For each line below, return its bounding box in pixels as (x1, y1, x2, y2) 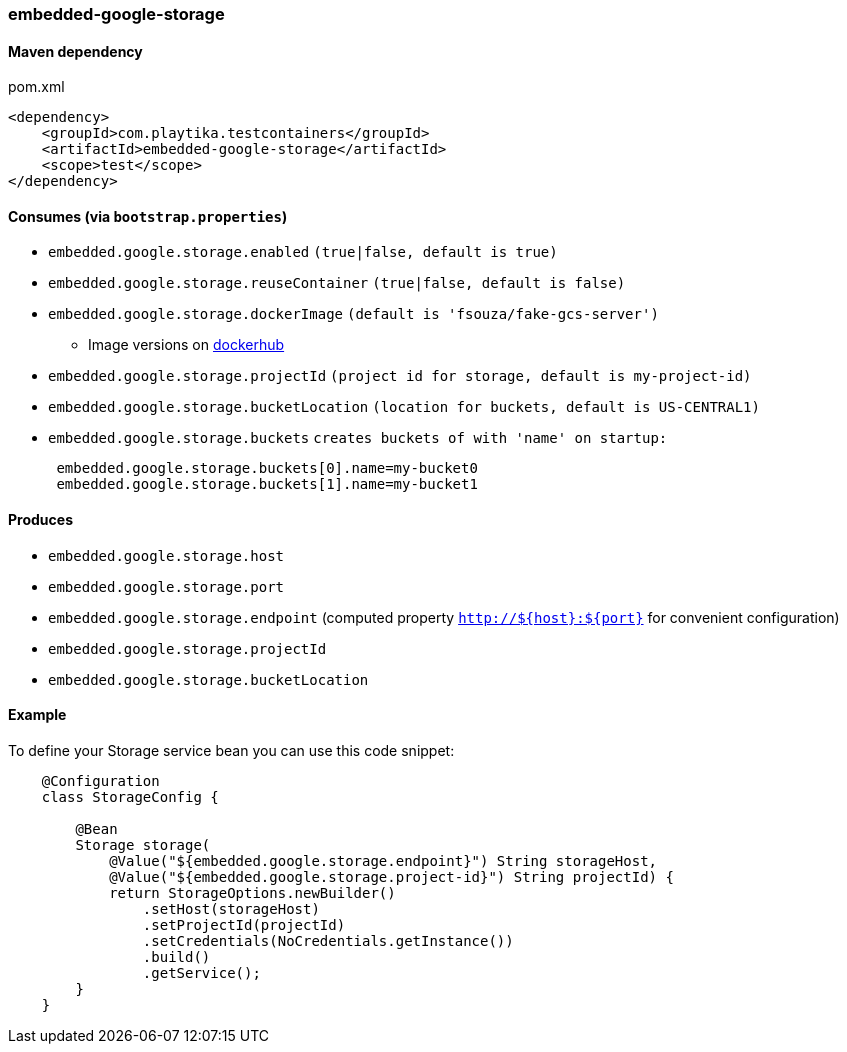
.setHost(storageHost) (142, 900, 320, 917)
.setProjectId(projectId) (142, 916, 346, 933)
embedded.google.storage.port (48, 578, 285, 595)
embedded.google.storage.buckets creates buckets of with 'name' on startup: (48, 430, 668, 447)
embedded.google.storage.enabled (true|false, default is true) (48, 244, 558, 261)
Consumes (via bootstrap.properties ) (8, 207, 288, 225)
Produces (8, 511, 73, 529)
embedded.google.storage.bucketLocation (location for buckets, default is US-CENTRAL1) (48, 399, 760, 416)
